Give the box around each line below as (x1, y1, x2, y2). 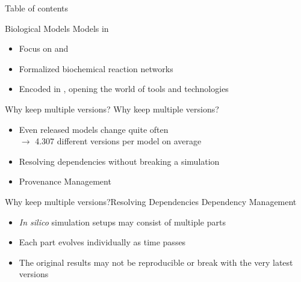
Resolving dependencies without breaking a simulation (19, 155, 220, 167)
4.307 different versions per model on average (35, 135, 202, 147)
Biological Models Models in (5, 22, 109, 34)
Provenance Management (19, 175, 111, 188)
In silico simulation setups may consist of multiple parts (19, 215, 226, 228)
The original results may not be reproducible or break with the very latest (19, 256, 293, 268)
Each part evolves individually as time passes (19, 236, 186, 248)
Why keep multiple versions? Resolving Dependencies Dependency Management (5, 195, 297, 207)
